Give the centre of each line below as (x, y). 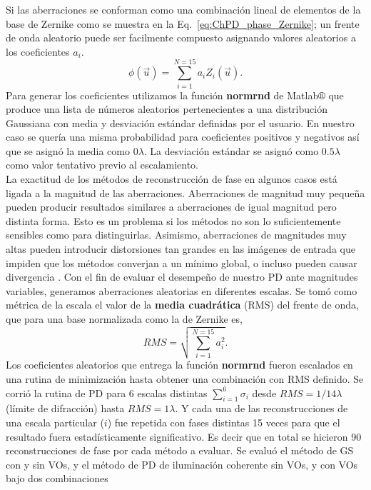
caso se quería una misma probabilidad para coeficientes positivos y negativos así (183, 137)
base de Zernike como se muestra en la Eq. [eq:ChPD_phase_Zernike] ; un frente (183, 23)
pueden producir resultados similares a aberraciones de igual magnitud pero (171, 207)
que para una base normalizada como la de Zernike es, (124, 319)
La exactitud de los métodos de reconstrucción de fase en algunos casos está (172, 179)
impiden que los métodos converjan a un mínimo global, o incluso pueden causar (182, 262)
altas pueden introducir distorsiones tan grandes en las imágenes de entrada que (181, 249)
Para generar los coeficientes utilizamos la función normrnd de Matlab (162, 95)
